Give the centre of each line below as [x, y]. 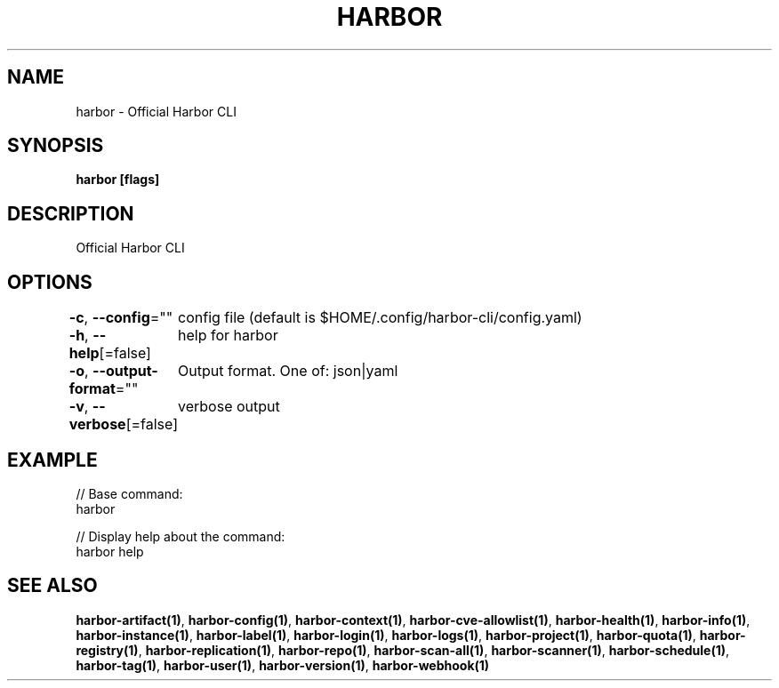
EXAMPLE [52, 460]
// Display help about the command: [181, 536]
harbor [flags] [118, 180]
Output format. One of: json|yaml [288, 371]
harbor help [110, 551]
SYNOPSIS [56, 146]
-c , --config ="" [121, 318]
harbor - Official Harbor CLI [156, 111]
